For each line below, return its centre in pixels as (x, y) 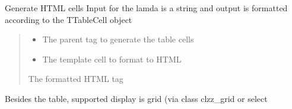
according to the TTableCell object (69, 19)
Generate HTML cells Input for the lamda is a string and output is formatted (146, 8)
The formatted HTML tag (76, 79)
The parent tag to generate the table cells (118, 39)
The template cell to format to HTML (112, 59)
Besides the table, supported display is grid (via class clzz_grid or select (136, 98)
